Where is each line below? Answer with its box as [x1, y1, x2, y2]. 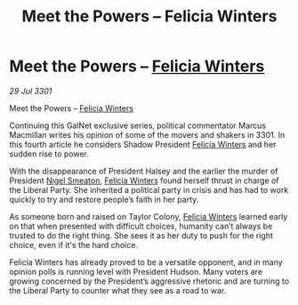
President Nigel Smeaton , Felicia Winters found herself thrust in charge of [9, 175, 279, 186]
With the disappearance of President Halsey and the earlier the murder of [9, 165, 278, 176]
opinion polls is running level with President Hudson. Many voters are [9, 266, 263, 277]
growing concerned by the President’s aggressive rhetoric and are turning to [9, 276, 290, 286]
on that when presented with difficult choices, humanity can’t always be [9, 221, 273, 231]
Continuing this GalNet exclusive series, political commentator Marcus [9, 120, 267, 131]
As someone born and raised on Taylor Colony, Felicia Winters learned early [9, 211, 288, 221]
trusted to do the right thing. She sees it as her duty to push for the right [9, 229, 273, 241]
